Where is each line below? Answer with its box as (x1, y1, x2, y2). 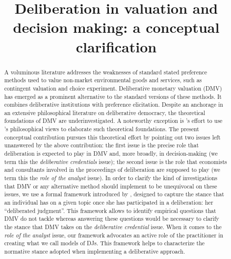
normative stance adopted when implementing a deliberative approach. (4, 247, 185, 255)
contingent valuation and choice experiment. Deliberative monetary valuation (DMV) (4, 84, 222, 92)
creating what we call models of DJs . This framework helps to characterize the (4, 239, 205, 247)
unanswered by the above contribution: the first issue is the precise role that (4, 141, 199, 149)
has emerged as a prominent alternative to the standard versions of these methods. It (4, 92, 222, 100)
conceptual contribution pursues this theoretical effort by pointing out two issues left (4, 133, 221, 141)
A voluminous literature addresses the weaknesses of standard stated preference (4, 68, 207, 76)
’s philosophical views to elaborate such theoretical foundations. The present (4, 125, 199, 133)
